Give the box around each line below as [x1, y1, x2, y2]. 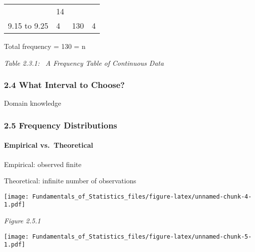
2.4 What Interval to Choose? [4, 79, 125, 91]
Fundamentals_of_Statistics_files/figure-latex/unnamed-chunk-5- [32, 233, 252, 240]
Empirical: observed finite [4, 159, 82, 169]
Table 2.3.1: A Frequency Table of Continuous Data [4, 57, 164, 68]
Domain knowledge [4, 98, 61, 108]
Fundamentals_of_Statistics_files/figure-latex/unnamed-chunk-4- [32, 193, 252, 200]
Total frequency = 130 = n [4, 41, 85, 51]
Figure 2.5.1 [4, 215, 41, 226]
